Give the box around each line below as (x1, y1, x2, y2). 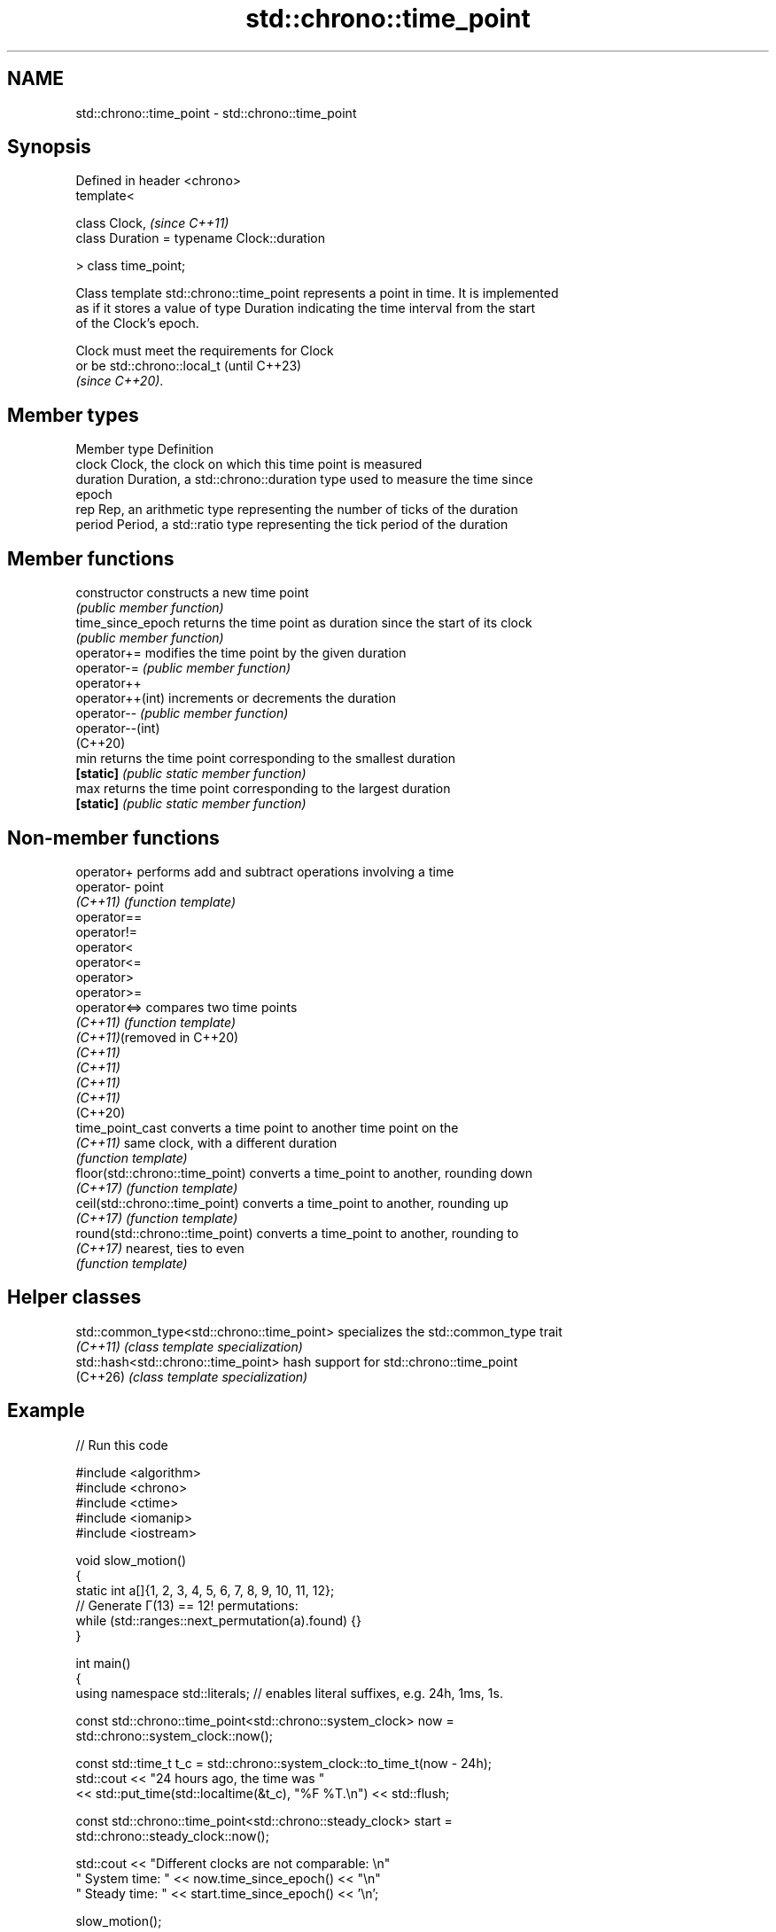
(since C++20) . (75, 373, 164, 389)
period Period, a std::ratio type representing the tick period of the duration (75, 517, 508, 533)
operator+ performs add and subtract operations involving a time (75, 863, 454, 879)
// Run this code (75, 1437, 168, 1453)
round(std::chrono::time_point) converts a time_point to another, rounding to (75, 1225, 519, 1241)
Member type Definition (75, 441, 213, 457)
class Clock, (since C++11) (75, 215, 229, 231)
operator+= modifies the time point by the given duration (75, 645, 407, 661)
